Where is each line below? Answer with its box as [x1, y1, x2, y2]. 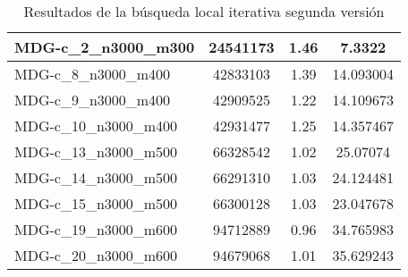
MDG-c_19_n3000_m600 [14, 219, 178, 239]
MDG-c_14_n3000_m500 [14, 167, 178, 188]
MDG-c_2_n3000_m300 [14, 37, 195, 57]
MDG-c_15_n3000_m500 [14, 193, 178, 214]
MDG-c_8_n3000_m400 [14, 63, 171, 84]
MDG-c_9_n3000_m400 [14, 89, 171, 110]
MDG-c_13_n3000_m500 [14, 141, 178, 162]
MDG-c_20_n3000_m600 [14, 245, 178, 265]
